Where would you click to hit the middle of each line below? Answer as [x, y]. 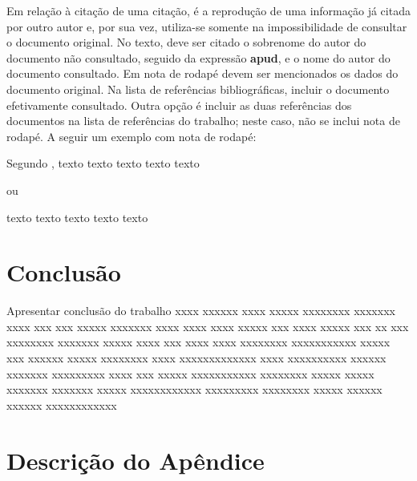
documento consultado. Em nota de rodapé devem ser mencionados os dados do [202, 73]
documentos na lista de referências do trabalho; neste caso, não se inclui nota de [203, 121]
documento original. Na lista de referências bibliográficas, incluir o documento [198, 89]
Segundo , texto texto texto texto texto [103, 163]
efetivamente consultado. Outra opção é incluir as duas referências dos [179, 105]
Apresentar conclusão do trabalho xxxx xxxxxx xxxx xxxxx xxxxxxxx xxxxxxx [201, 311]
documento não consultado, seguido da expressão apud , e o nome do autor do [198, 57]
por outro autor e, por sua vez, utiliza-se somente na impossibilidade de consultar [207, 26]
